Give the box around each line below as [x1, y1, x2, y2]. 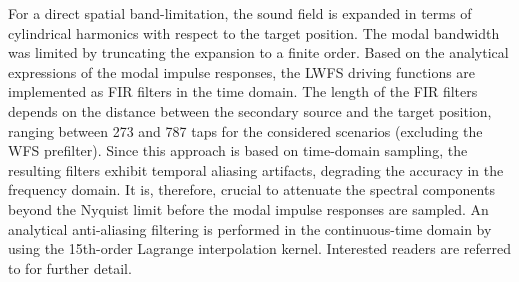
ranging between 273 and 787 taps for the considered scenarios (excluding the [8, 120, 483, 141]
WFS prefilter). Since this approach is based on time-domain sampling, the [8, 140, 468, 161]
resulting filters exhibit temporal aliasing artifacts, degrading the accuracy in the [8, 159, 504, 180]
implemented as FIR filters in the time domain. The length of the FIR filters [8, 81, 478, 102]
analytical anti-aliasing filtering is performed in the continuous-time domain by [8, 218, 492, 239]
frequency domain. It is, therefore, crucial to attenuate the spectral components [8, 179, 495, 200]
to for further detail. [8, 257, 132, 278]
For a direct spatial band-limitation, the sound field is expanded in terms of [8, 3, 472, 23]
